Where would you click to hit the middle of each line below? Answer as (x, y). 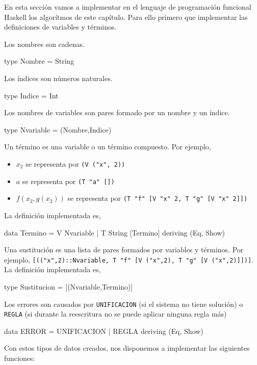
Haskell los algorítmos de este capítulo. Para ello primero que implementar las (126, 17)
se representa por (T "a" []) (68, 181)
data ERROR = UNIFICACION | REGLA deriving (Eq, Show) (104, 331)
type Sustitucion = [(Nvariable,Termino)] (69, 286)
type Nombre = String (39, 61)
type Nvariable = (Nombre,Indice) (58, 129)
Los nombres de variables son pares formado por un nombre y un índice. (117, 112)
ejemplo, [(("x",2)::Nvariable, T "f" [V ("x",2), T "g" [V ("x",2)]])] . (129, 259)
